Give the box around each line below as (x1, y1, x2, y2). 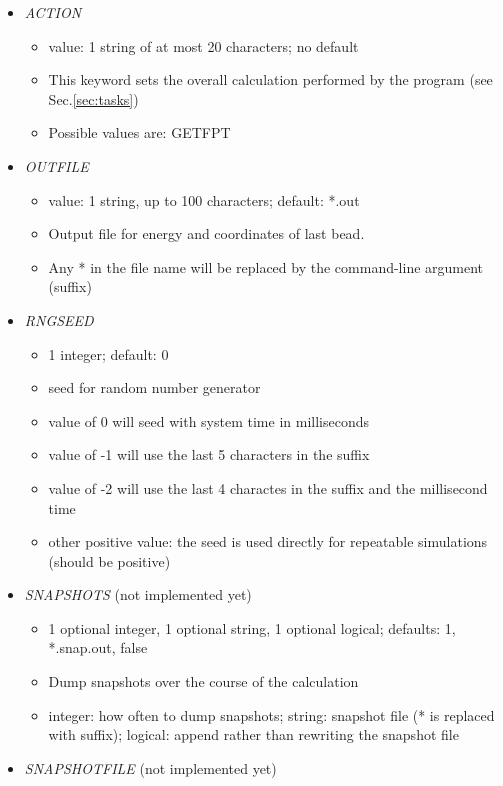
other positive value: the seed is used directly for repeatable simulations (48, 531, 488, 552)
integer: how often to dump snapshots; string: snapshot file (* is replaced (48, 704, 495, 725)
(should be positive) (48, 550, 171, 571)
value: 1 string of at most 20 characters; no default (48, 35, 359, 56)
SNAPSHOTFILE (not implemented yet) (24, 757, 277, 778)
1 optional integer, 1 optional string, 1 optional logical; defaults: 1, (48, 617, 456, 638)
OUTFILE (24, 155, 89, 176)
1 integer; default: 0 (48, 343, 169, 364)
